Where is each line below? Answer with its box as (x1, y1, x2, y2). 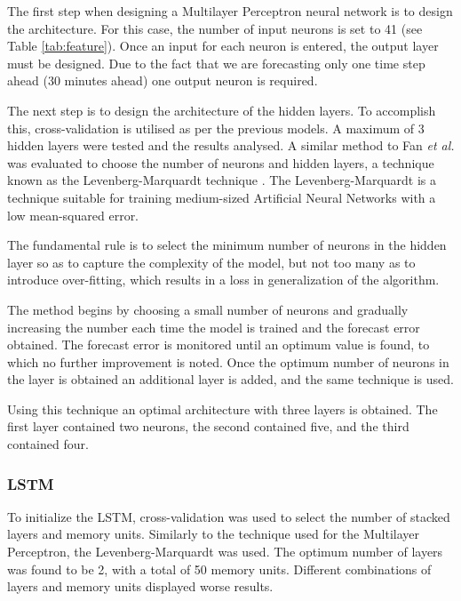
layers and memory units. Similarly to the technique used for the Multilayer (7, 525, 420, 543)
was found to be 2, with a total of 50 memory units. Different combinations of (7, 559, 432, 578)
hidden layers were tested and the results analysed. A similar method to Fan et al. (7, 136, 455, 155)
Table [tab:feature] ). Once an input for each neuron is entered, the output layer (7, 36, 439, 55)
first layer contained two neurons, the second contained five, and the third (7, 417, 409, 436)
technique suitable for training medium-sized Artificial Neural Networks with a (7, 188, 436, 206)
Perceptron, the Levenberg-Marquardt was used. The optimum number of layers (7, 542, 443, 561)
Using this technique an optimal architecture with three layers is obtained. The (7, 399, 438, 418)
